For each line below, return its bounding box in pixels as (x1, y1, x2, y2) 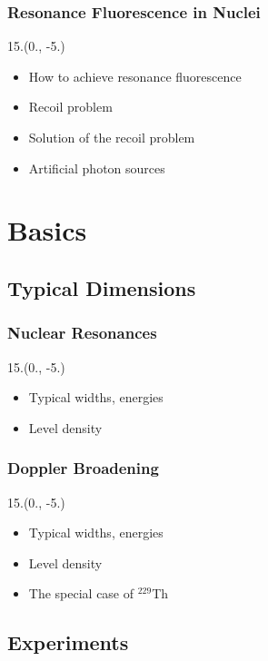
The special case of (28, 584, 134, 603)
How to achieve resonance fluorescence (28, 66, 242, 85)
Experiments (7, 628, 129, 656)
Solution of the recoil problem (28, 128, 195, 146)
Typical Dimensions (7, 273, 196, 301)
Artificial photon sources (28, 158, 165, 177)
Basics (7, 212, 87, 249)
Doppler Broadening (7, 457, 159, 479)
